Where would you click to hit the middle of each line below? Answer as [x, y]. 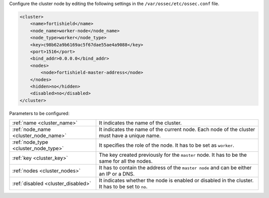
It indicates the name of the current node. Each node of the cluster [177, 129]
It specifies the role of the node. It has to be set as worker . [166, 145]
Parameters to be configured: [39, 113]
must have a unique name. [130, 136]
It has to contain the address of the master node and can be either [175, 168]
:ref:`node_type [30, 142]
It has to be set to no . [123, 187]
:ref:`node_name [31, 129]
